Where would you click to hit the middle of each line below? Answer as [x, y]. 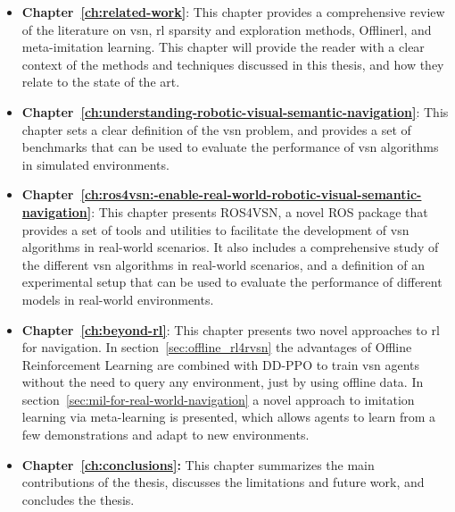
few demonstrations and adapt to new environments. [165, 435]
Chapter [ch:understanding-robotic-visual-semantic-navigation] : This [235, 111]
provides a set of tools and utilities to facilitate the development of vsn [215, 229]
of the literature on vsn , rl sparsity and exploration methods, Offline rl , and [227, 29]
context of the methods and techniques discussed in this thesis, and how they [233, 64]
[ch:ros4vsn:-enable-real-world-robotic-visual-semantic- [251, 194]
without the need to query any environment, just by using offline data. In [223, 382]
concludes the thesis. [78, 499]
